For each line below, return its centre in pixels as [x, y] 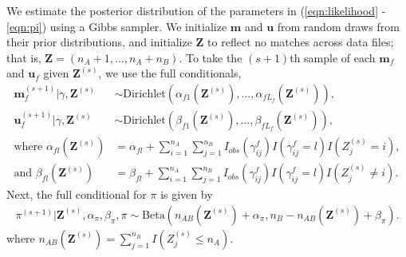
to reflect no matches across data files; [301, 42]
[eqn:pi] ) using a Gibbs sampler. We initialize [117, 26]
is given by [187, 194]
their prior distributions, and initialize [99, 42]
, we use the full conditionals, [170, 73]
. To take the [211, 57]
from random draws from [338, 26]
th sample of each [333, 57]
